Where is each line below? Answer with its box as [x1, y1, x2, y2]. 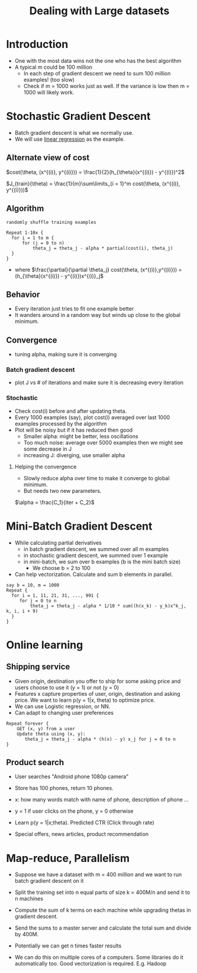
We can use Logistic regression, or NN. [14, 702, 111, 710]
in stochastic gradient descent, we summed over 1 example [23, 552, 169, 559]
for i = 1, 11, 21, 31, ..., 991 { [11, 592, 99, 598]
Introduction [6, 37, 69, 51]
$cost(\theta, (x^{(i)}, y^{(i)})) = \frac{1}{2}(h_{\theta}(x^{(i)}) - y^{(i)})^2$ [6, 168, 185, 176]
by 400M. [14, 931, 39, 938]
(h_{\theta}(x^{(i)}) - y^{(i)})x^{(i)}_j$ [14, 272, 104, 280]
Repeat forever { [6, 720, 49, 727]
